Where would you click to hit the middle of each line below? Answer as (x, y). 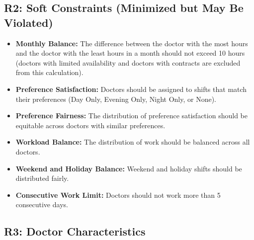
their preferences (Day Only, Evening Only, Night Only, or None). (116, 99)
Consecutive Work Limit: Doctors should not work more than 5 (118, 195)
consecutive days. (42, 204)
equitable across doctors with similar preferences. (90, 125)
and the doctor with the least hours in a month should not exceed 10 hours (130, 53)
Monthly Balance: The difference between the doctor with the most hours (132, 43)
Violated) (29, 22)
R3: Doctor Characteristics (75, 231)
